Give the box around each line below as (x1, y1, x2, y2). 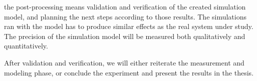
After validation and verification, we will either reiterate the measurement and (4, 57, 244, 67)
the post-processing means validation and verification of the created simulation (4, 1, 246, 11)
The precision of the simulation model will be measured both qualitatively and (4, 30, 245, 41)
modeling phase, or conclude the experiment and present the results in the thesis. (4, 67, 253, 77)
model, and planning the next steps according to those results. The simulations (4, 11, 247, 21)
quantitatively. (4, 40, 48, 51)
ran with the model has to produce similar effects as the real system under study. (4, 21, 253, 31)
